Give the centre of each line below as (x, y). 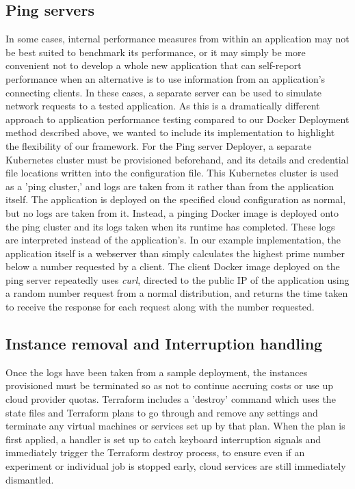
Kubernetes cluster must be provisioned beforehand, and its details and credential (177, 159)
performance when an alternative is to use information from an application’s (166, 78)
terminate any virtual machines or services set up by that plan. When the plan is (175, 426)
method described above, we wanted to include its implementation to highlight (170, 132)
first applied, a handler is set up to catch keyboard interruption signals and (163, 439)
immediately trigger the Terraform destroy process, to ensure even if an (155, 452)
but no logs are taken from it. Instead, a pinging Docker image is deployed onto (172, 212)
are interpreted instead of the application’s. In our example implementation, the (173, 240)
